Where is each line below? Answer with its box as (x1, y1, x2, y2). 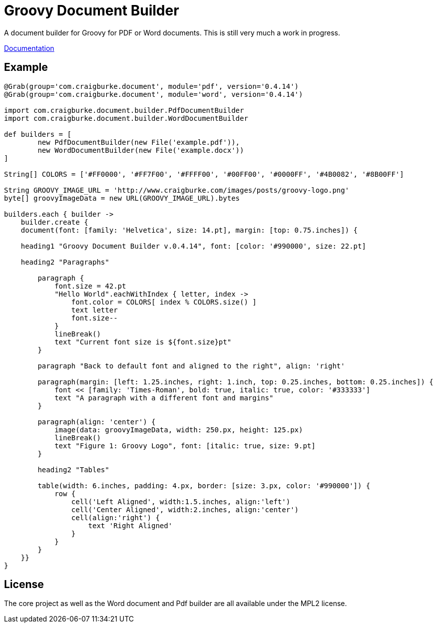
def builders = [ (4, 130, 71, 138)
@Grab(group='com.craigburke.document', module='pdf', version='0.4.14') (4, 82, 299, 90)
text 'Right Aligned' (88, 521, 173, 530)
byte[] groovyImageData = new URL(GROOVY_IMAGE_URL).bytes (4, 194, 240, 202)
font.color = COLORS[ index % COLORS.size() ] (71, 298, 257, 306)
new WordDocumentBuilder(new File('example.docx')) (37, 146, 244, 154)
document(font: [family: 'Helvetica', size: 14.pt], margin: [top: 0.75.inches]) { (20, 226, 358, 234)
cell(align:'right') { (71, 513, 160, 522)
